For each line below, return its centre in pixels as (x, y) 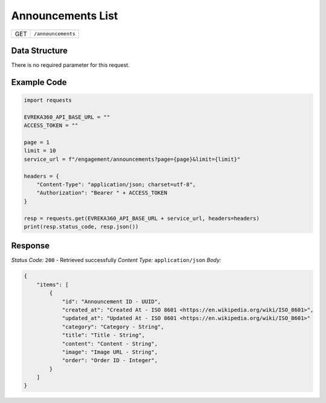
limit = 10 (40, 151)
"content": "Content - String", (110, 344)
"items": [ (53, 284)
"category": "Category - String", (113, 326)
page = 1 (37, 142)
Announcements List (65, 16)
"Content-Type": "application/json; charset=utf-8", (116, 184)
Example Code (39, 82)
